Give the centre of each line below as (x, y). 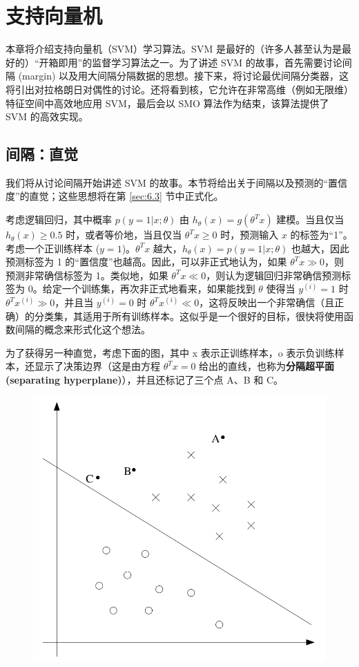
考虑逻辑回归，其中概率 (59, 219)
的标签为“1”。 (321, 235)
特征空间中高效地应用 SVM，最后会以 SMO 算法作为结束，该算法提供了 (167, 103)
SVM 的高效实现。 (47, 116)
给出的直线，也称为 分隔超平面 (267, 366)
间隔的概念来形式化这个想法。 (83, 329)
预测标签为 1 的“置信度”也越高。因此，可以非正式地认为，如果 (146, 262)
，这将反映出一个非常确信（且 (267, 302)
